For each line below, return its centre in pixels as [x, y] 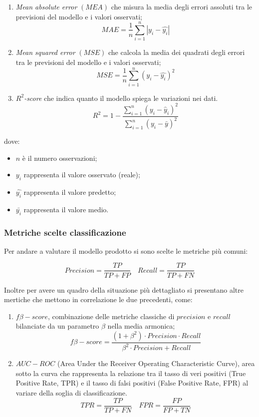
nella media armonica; [141, 326]
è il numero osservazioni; [60, 158]
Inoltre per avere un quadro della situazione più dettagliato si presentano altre [124, 289]
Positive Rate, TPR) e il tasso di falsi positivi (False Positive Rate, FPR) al [132, 383]
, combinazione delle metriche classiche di [111, 316]
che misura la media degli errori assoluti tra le [181, 6]
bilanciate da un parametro [57, 326]
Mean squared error [45, 52]
